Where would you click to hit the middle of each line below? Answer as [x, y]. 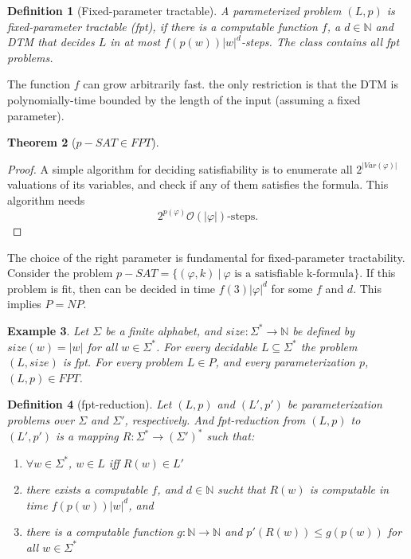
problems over [41, 419]
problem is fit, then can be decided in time [112, 288]
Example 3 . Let [48, 330]
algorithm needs [46, 199]
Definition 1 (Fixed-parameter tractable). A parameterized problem [174, 10]
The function [39, 84]
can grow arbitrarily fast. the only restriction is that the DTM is [241, 84]
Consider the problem [60, 273]
